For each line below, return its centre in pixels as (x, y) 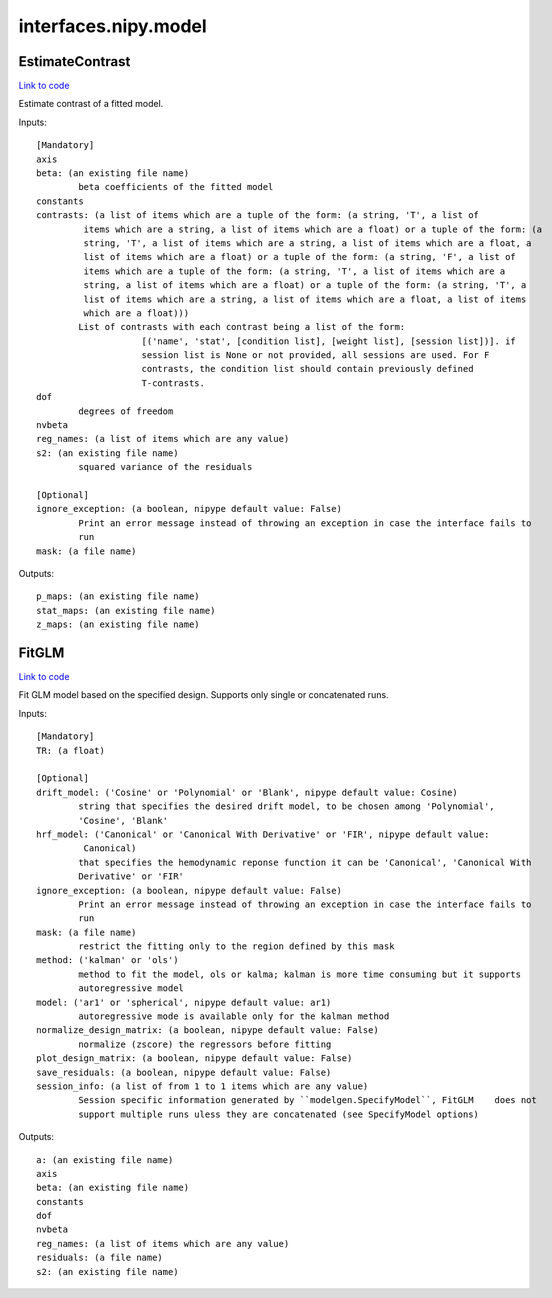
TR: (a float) (70, 750)
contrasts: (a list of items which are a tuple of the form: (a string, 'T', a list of (258, 215)
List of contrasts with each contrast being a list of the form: (242, 327)
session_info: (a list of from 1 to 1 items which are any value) (202, 1086)
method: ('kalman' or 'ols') (107, 960)
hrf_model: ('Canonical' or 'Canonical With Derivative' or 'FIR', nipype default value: (263, 834)
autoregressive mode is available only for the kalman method (234, 1016)
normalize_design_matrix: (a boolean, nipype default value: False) (207, 1030)
